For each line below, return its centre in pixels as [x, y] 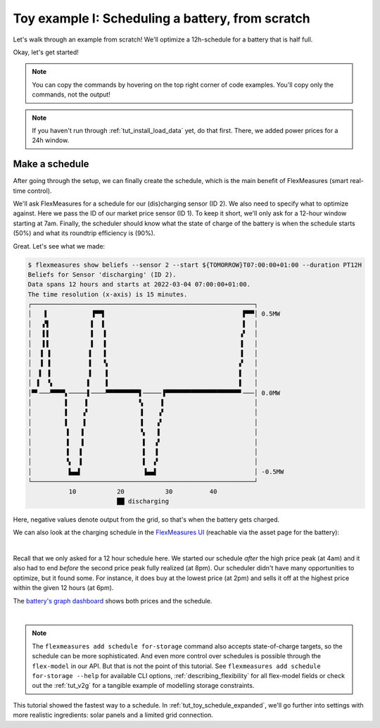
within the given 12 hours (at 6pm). [63, 588]
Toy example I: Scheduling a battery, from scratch [162, 18]
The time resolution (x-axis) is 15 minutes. [108, 294]
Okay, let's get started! [46, 52]
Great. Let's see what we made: [59, 246]
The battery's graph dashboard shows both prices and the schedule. [113, 601]
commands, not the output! [71, 94]
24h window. [51, 140]
